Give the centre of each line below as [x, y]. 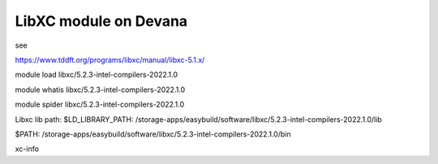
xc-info [27, 149]
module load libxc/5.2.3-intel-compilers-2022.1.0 [97, 75]
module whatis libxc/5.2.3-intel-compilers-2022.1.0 [100, 90]
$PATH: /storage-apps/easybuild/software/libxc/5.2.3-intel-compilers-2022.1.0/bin [153, 134]
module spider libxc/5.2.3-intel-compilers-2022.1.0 [100, 104]
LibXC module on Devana [101, 21]
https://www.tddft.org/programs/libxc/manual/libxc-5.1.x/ [110, 60]
